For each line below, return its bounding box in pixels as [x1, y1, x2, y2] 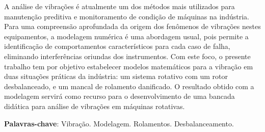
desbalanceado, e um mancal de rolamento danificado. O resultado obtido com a [4, 81, 254, 91]
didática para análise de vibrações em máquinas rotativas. [4, 100, 185, 111]
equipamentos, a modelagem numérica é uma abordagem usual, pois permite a [4, 31, 249, 41]
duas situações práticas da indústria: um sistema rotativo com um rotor [4, 71, 228, 82]
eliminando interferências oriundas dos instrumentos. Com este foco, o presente [4, 50, 251, 61]
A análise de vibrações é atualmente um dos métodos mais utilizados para [4, 1, 235, 11]
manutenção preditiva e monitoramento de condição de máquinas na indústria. [4, 11, 249, 21]
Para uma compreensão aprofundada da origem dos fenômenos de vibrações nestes [4, 21, 261, 32]
